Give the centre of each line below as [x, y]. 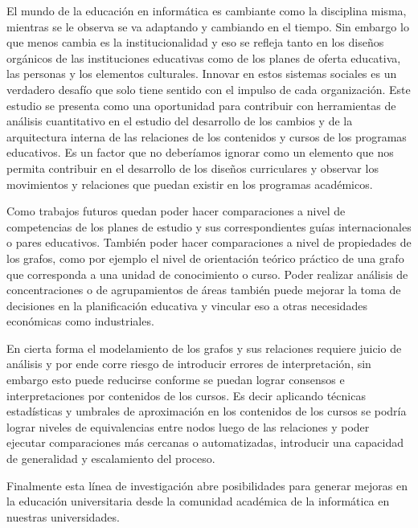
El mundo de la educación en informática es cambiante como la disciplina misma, [207, 10]
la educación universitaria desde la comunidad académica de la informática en [198, 501]
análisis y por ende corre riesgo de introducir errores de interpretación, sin [189, 364]
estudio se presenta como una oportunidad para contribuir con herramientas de [201, 105]
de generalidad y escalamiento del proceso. [111, 458]
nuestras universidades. [63, 516]
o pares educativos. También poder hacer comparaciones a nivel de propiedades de [209, 242]
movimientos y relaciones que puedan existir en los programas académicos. [190, 184]
